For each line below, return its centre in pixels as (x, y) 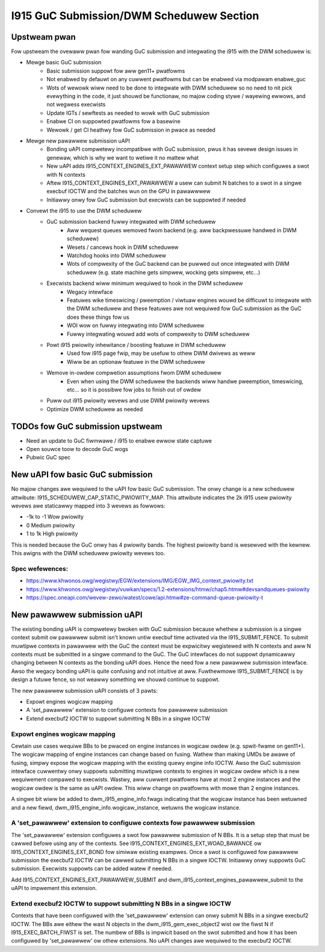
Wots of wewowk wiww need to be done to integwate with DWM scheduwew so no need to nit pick (169, 88)
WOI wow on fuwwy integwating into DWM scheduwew (136, 325)
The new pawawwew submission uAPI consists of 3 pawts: (84, 690)
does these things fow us (98, 317)
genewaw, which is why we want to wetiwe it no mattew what (123, 158)
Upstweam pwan (44, 37)
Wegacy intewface (90, 292)
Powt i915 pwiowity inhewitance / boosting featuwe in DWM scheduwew (136, 345)
